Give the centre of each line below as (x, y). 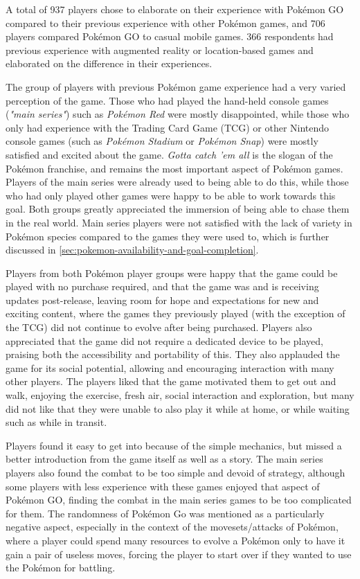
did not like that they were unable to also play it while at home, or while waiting (178, 408)
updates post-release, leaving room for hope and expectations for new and (162, 300)
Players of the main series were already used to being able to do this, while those (177, 182)
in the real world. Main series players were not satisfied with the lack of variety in (179, 222)
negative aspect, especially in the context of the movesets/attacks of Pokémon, (172, 527)
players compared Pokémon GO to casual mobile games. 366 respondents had (170, 36)
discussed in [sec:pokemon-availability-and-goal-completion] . (132, 250)
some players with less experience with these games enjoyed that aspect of (163, 486)
